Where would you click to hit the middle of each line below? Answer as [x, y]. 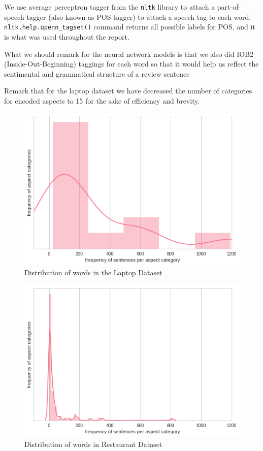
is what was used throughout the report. [67, 36]
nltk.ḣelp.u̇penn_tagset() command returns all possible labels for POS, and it [130, 27]
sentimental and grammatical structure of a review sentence [97, 73]
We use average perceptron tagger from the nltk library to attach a [110, 7]
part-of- [229, 7]
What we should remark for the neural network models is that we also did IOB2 [129, 54]
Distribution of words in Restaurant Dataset [93, 444]
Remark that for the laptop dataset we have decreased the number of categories [128, 91]
